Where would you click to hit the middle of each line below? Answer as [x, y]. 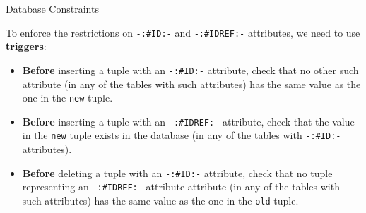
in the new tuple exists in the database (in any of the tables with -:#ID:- [182, 135]
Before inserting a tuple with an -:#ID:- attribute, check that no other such [190, 69]
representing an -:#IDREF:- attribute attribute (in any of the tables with [181, 187]
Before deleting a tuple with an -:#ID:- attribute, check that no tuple [177, 172]
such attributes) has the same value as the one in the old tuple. [160, 200]
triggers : [26, 46]
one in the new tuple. [67, 98]
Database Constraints [52, 8]
